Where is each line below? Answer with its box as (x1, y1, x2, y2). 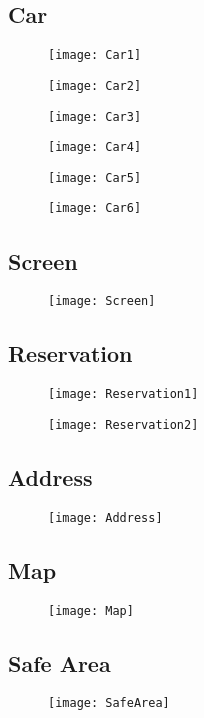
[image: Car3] (48, 109, 142, 124)
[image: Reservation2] (48, 417, 199, 432)
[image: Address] (48, 510, 163, 525)
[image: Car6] (48, 201, 142, 216)
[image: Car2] (48, 78, 142, 93)
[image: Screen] (48, 294, 156, 309)
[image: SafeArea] (48, 696, 170, 711)
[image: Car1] (48, 48, 142, 63)
